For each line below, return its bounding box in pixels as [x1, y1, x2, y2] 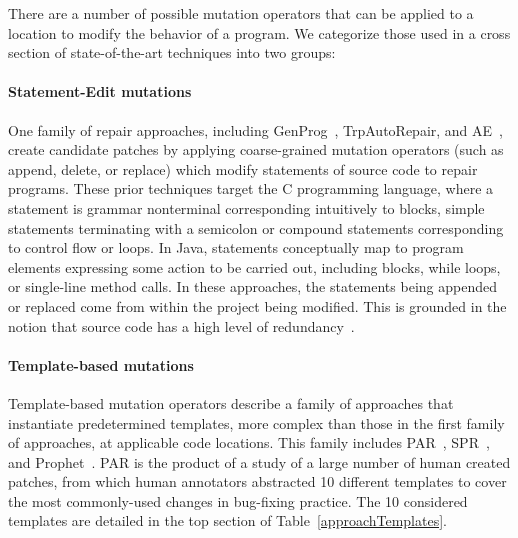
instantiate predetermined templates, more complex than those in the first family [8, 412, 505, 433]
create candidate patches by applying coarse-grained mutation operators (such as [8, 139, 504, 160]
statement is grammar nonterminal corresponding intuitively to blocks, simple [8, 197, 485, 218]
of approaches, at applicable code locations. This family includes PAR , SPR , [8, 432, 490, 453]
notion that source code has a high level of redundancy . [8, 315, 355, 336]
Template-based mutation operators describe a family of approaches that [8, 392, 454, 413]
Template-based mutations [8, 354, 194, 375]
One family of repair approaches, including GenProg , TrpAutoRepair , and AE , [8, 119, 503, 140]
